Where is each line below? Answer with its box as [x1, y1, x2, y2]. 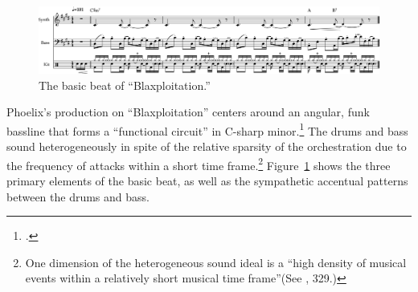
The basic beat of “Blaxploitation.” [39, 76, 211, 93]
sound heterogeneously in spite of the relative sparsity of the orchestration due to [6, 138, 407, 155]
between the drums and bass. [6, 188, 150, 205]
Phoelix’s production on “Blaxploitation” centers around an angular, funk [6, 103, 370, 120]
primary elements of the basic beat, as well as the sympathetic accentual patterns [6, 172, 408, 189]
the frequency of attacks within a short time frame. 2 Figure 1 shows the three [6, 154, 391, 173]
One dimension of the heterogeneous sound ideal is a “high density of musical [25, 253, 407, 270]
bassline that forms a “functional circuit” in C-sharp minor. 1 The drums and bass [6, 120, 408, 139]
